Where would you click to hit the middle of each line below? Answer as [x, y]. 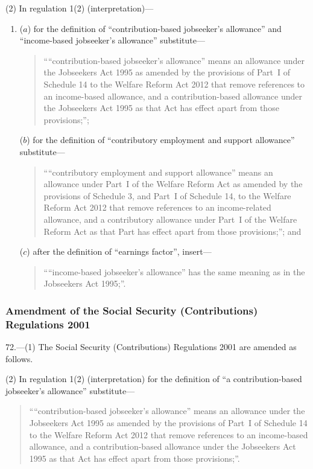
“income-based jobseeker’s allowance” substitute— [112, 40]
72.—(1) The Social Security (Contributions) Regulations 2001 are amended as [151, 347]
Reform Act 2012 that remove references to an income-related [157, 207]
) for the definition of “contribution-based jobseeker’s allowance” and [154, 28]
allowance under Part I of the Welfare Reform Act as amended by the [173, 184]
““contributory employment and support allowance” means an [158, 172]
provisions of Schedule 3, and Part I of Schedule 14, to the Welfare [167, 195]
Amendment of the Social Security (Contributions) [132, 310]
